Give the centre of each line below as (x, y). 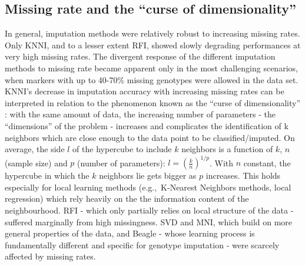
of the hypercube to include (122, 149)
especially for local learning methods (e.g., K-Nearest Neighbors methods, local (148, 187)
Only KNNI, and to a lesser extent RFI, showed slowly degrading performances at (153, 45)
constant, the (267, 162)
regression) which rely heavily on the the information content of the (127, 198)
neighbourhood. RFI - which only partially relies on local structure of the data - (149, 210)
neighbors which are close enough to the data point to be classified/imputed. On (150, 137)
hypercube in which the (47, 175)
